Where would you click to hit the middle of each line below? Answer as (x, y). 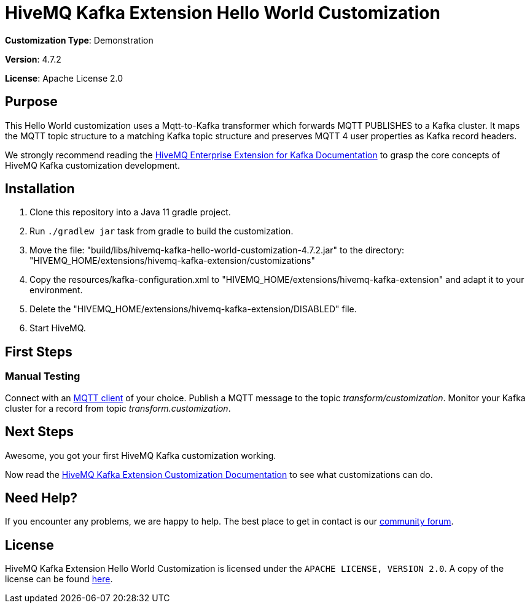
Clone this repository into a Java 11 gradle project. (130, 212)
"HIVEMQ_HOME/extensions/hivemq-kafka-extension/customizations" (172, 261)
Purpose (31, 102)
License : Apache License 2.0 (64, 78)
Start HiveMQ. (58, 328)
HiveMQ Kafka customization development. (92, 165)
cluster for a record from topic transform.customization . (118, 408)
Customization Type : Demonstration (79, 40)
